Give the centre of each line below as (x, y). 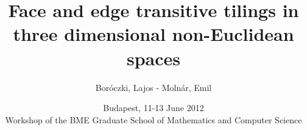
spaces (153, 58)
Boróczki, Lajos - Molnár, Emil (153, 87)
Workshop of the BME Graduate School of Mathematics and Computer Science (153, 119)
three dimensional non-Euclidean (153, 34)
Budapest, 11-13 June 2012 (153, 108)
